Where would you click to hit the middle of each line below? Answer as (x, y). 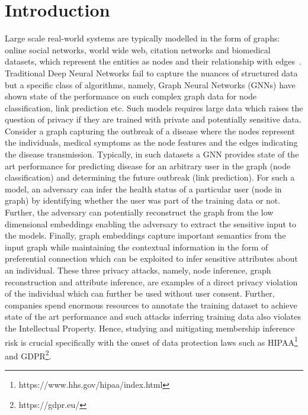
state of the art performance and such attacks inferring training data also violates (153, 316)
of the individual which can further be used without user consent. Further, (140, 293)
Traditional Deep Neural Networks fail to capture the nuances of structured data (151, 73)
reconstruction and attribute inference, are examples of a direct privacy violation (151, 282)
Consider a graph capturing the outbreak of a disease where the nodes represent (150, 131)
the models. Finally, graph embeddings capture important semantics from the (145, 235)
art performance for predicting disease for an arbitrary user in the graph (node (148, 165)
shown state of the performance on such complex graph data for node (131, 96)
